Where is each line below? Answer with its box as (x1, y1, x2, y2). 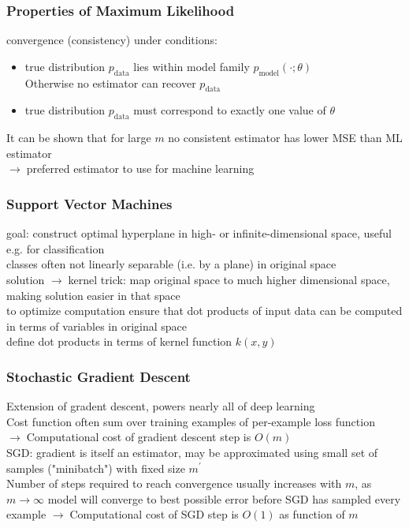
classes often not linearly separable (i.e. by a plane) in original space (6, 256, 336, 272)
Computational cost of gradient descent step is (26, 429, 251, 445)
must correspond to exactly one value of (133, 102, 326, 118)
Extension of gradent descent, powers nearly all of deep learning (6, 398, 315, 414)
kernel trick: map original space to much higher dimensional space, (68, 271, 390, 287)
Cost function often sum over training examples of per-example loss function (6, 413, 375, 429)
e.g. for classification (6, 240, 105, 257)
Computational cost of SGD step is (69, 506, 239, 522)
